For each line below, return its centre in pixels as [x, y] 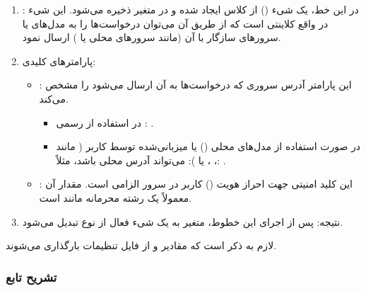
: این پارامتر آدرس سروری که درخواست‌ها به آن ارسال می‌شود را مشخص [195, 85]
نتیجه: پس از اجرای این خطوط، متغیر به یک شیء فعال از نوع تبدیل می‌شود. [183, 221]
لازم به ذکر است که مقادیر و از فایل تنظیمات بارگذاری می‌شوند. [141, 245]
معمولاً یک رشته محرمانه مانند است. [116, 197]
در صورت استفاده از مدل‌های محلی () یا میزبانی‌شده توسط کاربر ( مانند [208, 146]
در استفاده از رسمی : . [105, 122]
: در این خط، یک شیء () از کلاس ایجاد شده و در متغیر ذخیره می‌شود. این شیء [190, 9]
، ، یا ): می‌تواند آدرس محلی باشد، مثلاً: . [141, 160]
